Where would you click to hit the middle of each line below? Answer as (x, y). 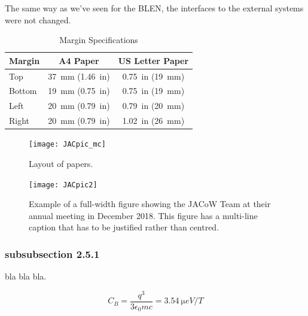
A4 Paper (79, 60)
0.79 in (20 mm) (153, 106)
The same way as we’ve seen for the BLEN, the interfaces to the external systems (154, 8)
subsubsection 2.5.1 (52, 253)
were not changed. (38, 19)
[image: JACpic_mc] (67, 145)
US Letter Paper (153, 60)
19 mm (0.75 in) (79, 91)
